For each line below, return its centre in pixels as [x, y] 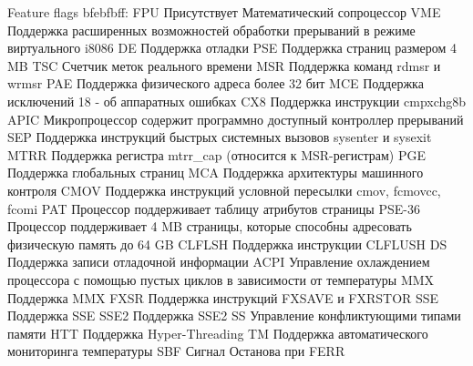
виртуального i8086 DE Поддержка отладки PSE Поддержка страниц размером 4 [232, 48]
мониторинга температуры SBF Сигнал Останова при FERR [176, 351]
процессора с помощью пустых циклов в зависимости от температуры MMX [221, 279]
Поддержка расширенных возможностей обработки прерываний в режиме [211, 30]
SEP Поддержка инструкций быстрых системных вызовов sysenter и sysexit [220, 137]
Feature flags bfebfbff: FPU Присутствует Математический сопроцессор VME [224, 12]
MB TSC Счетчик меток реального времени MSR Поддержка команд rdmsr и [224, 65]
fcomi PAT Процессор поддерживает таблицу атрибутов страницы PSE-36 [214, 208]
